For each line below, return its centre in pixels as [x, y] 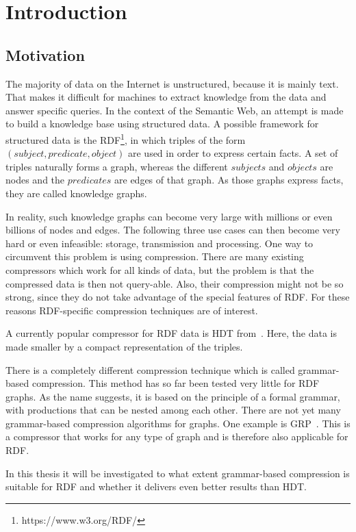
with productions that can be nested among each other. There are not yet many [173, 410]
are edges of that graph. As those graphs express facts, [229, 180]
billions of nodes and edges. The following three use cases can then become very [173, 230]
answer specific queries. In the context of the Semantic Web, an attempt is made [175, 110]
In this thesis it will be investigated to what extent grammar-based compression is [178, 473]
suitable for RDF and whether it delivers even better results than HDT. [156, 486]
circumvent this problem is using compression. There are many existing [155, 256]
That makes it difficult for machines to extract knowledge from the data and [166, 97]
